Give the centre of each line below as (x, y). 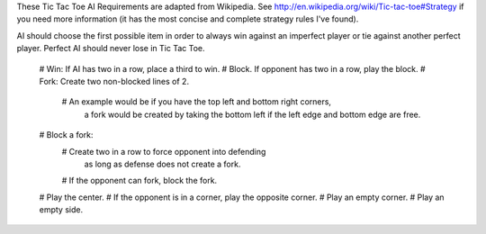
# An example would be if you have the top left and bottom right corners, (197, 102)
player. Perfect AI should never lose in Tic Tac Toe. (111, 49)
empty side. (61, 210)
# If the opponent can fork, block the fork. (139, 181)
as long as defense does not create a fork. (162, 164)
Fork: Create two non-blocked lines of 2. (114, 81)
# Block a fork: (66, 135)
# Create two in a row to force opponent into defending (164, 151)
